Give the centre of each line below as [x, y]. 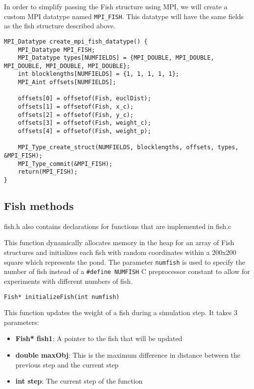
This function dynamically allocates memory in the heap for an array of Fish [119, 242]
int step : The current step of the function [79, 381]
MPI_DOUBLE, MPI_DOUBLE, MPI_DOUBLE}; [67, 66]
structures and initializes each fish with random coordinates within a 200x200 [120, 252]
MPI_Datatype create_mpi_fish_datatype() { [76, 41]
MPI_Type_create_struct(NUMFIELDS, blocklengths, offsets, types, [128, 148]
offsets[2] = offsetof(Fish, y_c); [76, 115]
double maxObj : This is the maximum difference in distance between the [128, 355]
